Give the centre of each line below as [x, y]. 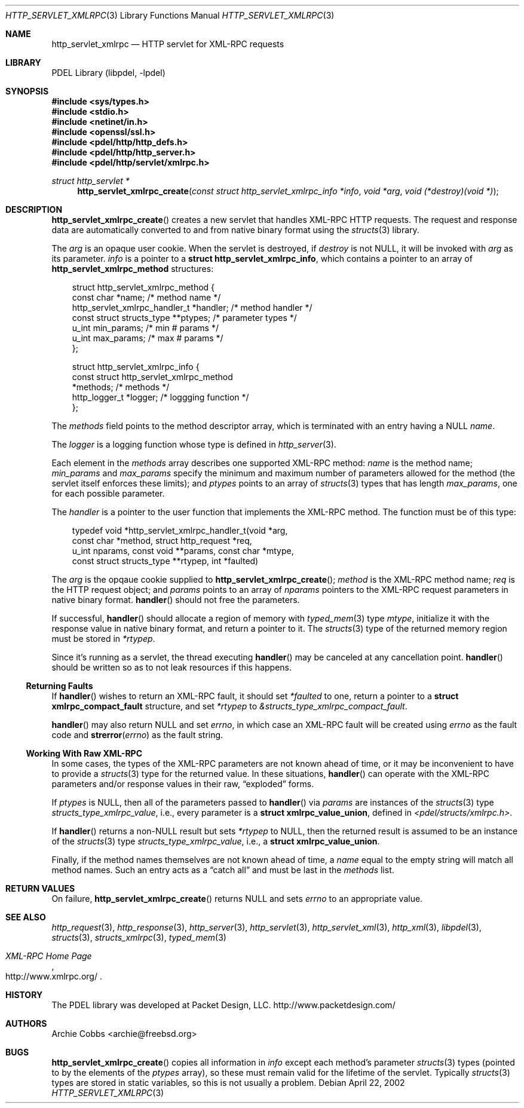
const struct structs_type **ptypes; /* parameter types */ [184, 318]
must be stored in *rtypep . [103, 639]
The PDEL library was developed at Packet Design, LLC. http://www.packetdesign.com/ [223, 1005]
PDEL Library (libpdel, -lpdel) [108, 73]
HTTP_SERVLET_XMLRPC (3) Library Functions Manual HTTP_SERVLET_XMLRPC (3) [170, 15]
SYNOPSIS [27, 91]
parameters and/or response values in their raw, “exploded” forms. [183, 784]
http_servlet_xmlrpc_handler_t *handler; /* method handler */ [192, 307]
